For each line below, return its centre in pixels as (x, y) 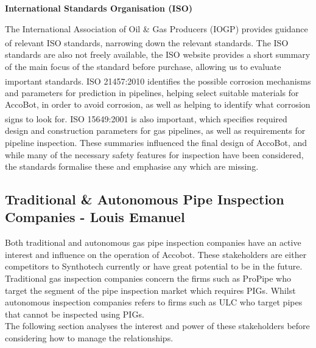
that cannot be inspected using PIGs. (75, 314)
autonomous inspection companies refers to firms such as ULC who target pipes (154, 302)
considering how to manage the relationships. (89, 338)
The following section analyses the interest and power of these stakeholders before (157, 326)
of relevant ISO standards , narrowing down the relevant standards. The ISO (147, 42)
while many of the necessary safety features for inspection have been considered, (154, 154)
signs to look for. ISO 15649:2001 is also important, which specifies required (146, 118)
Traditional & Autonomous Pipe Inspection (145, 199)
